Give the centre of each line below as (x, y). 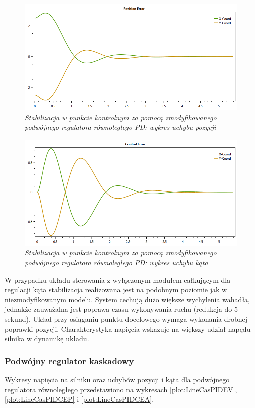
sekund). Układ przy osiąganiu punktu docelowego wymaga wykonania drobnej (126, 318)
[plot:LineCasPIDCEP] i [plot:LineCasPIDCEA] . (79, 399)
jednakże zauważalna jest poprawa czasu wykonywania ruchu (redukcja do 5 (121, 309)
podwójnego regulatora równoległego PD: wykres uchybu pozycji (120, 127)
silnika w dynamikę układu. (47, 338)
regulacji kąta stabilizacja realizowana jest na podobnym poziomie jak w (116, 289)
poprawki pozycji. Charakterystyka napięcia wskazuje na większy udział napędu (128, 328)
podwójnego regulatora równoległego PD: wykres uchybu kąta (116, 262)
